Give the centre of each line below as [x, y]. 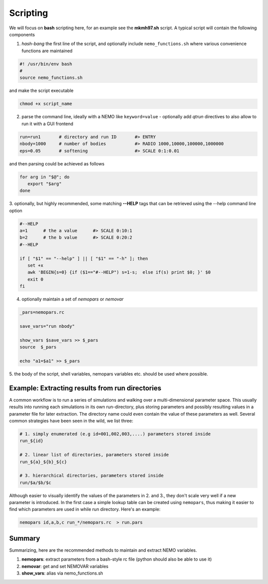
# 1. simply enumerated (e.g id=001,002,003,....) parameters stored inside [115, 434]
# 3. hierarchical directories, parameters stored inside [92, 476]
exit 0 [35, 279]
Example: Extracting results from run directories [85, 388]
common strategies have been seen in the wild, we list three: [71, 421]
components [22, 34]
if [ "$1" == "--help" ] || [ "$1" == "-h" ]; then [84, 258]
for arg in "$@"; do [44, 177]
